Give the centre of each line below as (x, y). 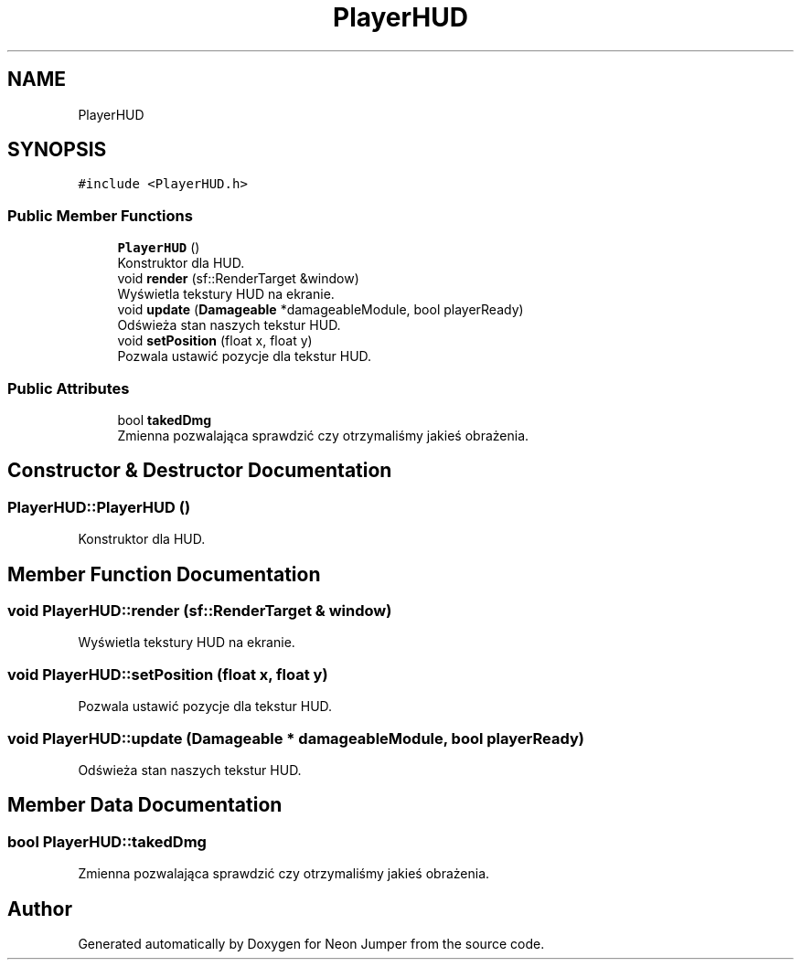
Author (40, 909)
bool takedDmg (165, 420)
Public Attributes (69, 388)
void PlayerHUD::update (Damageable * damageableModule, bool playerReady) (296, 738)
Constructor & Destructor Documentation (200, 471)
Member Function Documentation (164, 574)
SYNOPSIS (57, 150)
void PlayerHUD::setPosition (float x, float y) (168, 674)
